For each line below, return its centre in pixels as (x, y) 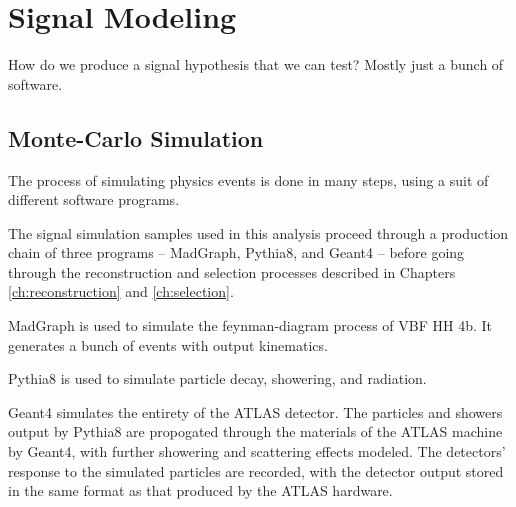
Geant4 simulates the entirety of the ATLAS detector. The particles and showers (255, 411)
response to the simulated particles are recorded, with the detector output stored (256, 470)
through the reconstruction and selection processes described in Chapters (232, 271)
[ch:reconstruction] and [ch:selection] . (121, 291)
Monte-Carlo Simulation (136, 137)
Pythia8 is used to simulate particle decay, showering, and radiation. (217, 378)
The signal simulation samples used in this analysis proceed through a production (258, 232)
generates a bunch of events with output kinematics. (168, 344)
